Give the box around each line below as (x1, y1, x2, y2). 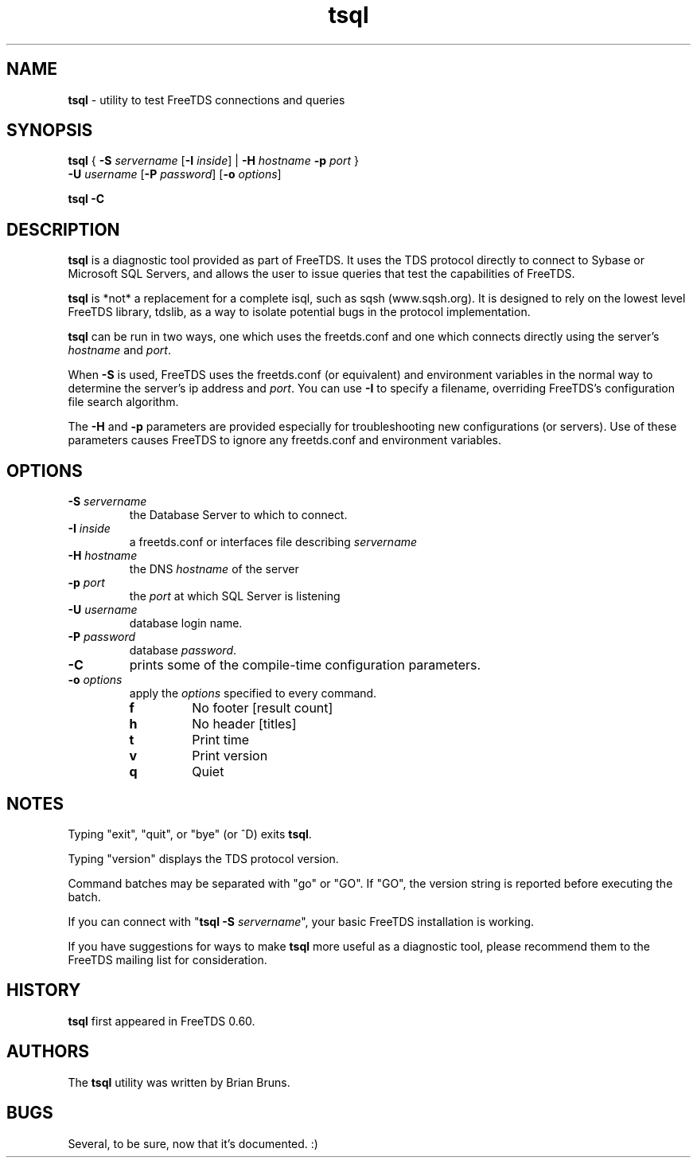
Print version (192, 748, 268, 764)
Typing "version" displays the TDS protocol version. (68, 851, 339, 865)
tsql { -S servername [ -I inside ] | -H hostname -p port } (68, 154, 359, 168)
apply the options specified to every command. (129, 686, 377, 701)
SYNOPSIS (6, 120, 93, 141)
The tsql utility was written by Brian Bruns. (68, 1075, 290, 1089)
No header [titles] (192, 716, 297, 732)
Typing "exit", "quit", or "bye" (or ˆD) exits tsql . (68, 826, 312, 841)
